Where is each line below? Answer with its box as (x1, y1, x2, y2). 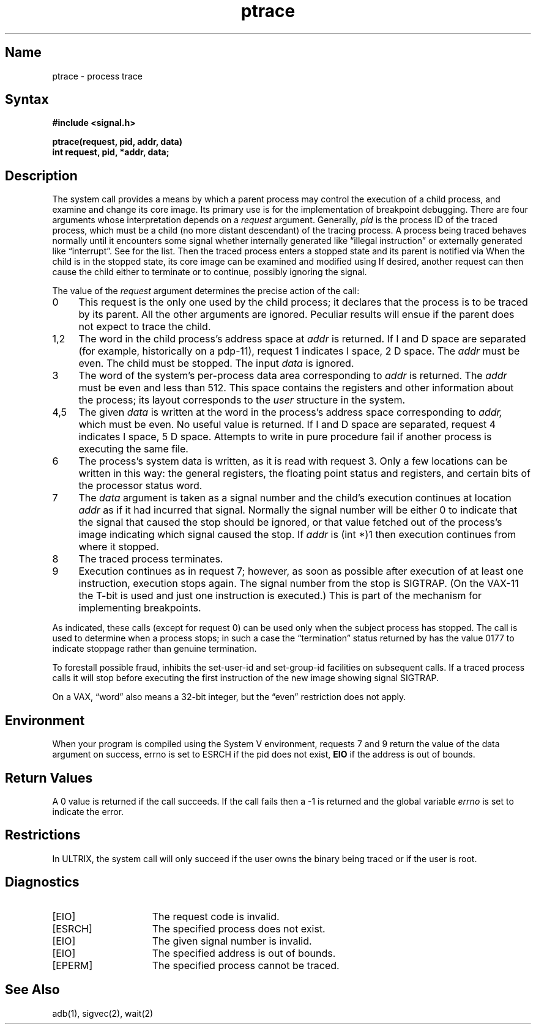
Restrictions (5, 827, 81, 843)
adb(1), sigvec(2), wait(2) (52, 1008, 154, 1019)
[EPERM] (52, 959, 93, 972)
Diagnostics (5, 874, 80, 890)
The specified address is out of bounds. (152, 946, 336, 959)
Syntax (5, 92, 49, 108)
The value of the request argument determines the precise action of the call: (52, 286, 360, 297)
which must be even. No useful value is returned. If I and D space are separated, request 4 (78, 418, 496, 431)
